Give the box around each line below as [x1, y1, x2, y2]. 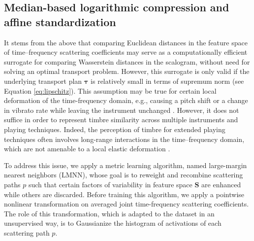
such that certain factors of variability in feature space [28, 179, 192, 189]
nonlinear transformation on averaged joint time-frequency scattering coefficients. [4, 199, 249, 209]
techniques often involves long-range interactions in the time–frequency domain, [4, 134, 245, 144]
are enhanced [201, 179, 241, 189]
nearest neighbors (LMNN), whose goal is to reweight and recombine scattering [4, 170, 243, 180]
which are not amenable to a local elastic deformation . [4, 143, 170, 154]
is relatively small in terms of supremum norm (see [91, 75, 244, 86]
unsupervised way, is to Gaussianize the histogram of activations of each [4, 218, 222, 228]
